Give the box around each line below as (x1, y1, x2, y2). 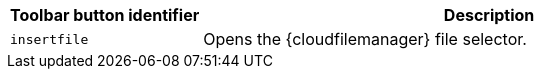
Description (443, 5, 535, 25)
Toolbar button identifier (10, 5, 200, 25)
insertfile (10, 31, 89, 47)
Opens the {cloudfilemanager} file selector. (203, 29, 527, 49)
